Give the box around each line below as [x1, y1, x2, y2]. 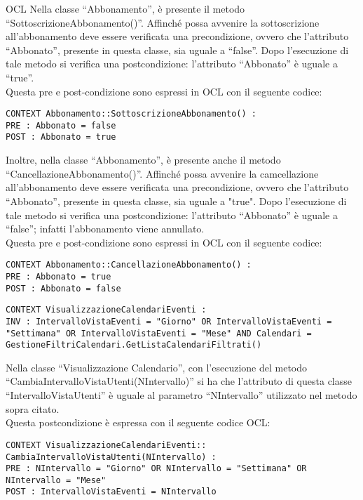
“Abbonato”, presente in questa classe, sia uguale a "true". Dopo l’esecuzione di [6, 193, 347, 208]
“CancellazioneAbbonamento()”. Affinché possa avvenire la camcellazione [6, 166, 319, 180]
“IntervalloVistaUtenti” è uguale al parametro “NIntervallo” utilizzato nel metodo [6, 388, 357, 402]
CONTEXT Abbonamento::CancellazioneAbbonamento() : [6, 260, 252, 270]
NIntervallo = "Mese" [6, 475, 107, 485]
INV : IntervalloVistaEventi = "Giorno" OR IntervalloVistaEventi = [6, 316, 332, 327]
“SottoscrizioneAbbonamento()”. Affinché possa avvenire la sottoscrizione [6, 15, 320, 29]
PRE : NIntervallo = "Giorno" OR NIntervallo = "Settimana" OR [6, 463, 307, 474]
